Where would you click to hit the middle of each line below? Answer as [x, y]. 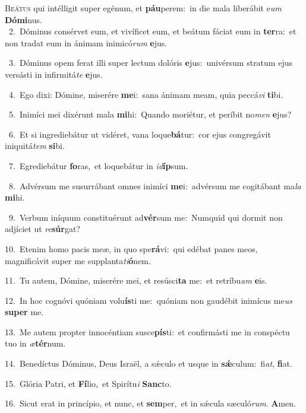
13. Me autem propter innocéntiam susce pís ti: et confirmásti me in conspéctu [147, 331]
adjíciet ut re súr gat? [42, 229]
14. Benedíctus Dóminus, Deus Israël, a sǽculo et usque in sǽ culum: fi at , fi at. [149, 363]
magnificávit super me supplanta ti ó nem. [78, 260]
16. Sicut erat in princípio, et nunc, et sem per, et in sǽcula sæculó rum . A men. [150, 403]
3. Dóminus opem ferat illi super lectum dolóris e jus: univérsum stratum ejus [150, 63]
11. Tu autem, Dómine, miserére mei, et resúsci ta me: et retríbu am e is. [136, 280]
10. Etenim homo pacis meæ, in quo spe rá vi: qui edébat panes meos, [131, 248]
